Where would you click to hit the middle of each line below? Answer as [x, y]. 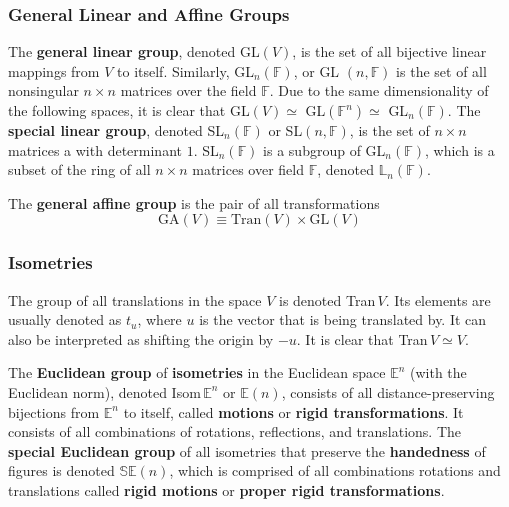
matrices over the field [188, 90]
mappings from [54, 70]
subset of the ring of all [79, 169]
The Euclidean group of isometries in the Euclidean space [197, 372]
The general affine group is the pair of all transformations [194, 202]
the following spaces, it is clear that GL [129, 110]
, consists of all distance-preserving [388, 391]
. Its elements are [438, 299]
